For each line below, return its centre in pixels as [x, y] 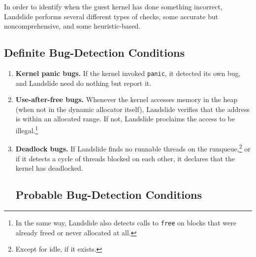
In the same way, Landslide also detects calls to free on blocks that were [126, 222]
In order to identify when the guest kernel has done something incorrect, [113, 6]
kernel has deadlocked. [49, 168]
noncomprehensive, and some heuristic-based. [72, 26]
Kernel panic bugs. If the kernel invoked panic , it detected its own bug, [128, 73]
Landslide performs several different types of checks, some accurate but [111, 16]
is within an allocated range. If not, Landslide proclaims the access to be [125, 119]
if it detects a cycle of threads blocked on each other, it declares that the [125, 158]
